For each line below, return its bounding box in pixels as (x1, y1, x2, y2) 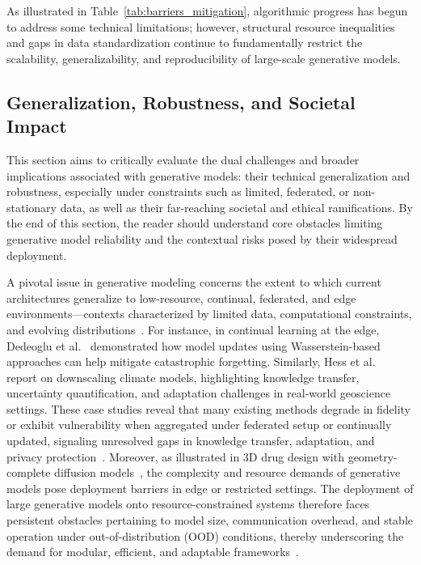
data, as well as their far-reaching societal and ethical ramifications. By (60, 198, 413, 215)
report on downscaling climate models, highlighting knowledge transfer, (6, 368, 360, 385)
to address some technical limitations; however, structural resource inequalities (6, 18, 395, 35)
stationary (6, 198, 57, 215)
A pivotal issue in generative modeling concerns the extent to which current (6, 274, 381, 291)
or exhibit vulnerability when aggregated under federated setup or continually (6, 416, 392, 433)
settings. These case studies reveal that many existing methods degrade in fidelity (6, 400, 410, 417)
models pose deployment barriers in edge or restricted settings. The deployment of (6, 479, 414, 496)
